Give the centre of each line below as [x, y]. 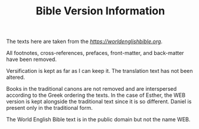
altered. [16, 77]
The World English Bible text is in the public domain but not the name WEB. [98, 119]
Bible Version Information [100, 11]
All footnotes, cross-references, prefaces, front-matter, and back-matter [95, 53]
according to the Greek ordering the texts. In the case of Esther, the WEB [96, 95]
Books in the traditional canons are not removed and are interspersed [92, 89]
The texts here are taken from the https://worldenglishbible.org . [85, 42]
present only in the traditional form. [50, 108]
